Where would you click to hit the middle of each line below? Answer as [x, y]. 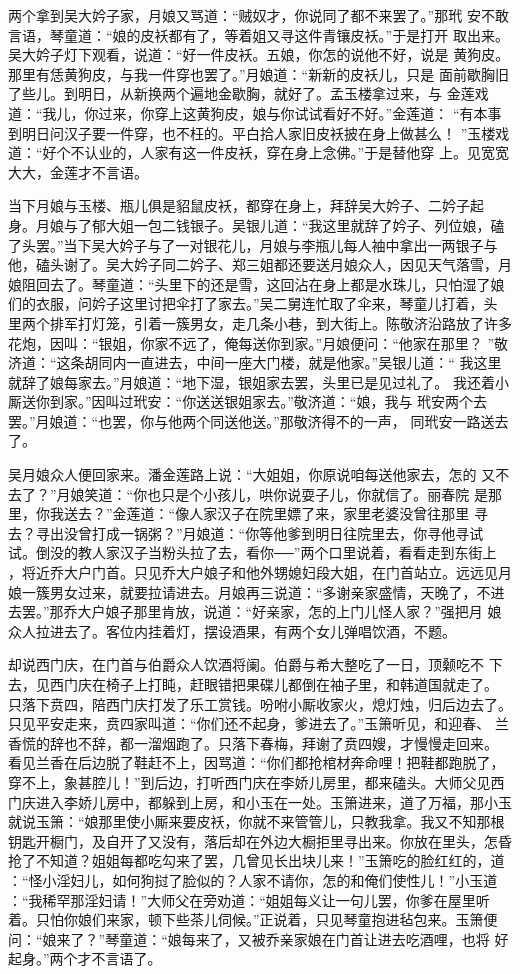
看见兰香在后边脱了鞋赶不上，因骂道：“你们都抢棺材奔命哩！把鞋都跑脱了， [256, 762]
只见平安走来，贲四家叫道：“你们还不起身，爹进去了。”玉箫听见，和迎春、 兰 [258, 723]
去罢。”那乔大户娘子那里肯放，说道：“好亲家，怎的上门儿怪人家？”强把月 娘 [255, 611]
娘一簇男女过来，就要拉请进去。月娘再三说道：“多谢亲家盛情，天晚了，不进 [256, 591]
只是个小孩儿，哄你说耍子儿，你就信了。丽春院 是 [324, 493]
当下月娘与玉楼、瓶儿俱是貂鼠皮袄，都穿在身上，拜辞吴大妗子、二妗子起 [246, 205]
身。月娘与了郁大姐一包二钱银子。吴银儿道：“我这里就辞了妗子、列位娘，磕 [256, 224]
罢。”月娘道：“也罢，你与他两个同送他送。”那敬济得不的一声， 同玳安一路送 [251, 420]
